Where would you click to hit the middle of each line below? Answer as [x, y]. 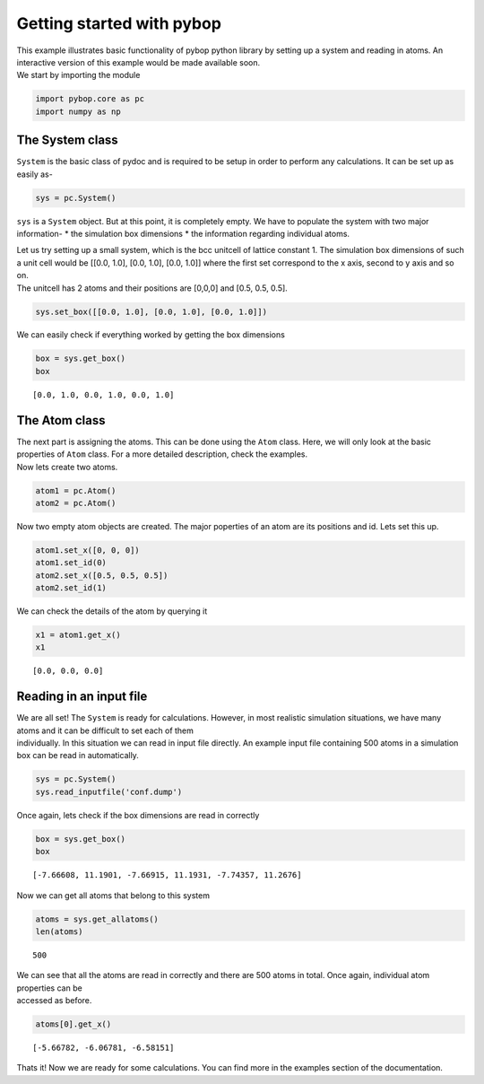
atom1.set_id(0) [71, 563]
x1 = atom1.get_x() [78, 635]
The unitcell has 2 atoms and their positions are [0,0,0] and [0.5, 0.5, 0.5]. [152, 288]
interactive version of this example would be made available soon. [138, 62]
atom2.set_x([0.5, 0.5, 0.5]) [102, 575]
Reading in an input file [82, 697]
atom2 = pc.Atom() [76, 503]
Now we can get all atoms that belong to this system [113, 895]
